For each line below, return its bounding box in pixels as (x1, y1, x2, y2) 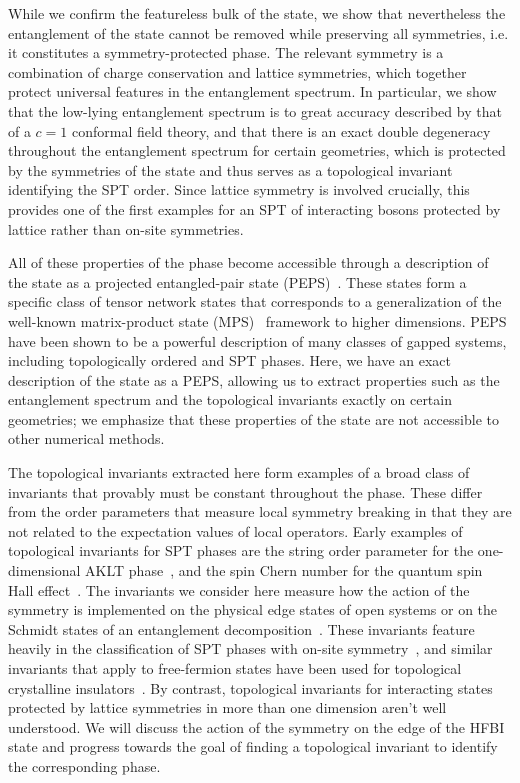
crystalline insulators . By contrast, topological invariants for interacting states (8, 677, 493, 698)
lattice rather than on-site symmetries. (8, 218, 244, 239)
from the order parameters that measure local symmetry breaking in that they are (8, 501, 512, 522)
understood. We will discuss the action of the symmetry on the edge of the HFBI (8, 716, 505, 737)
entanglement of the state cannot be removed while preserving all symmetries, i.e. (8, 22, 509, 43)
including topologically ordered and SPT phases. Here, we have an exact (8, 350, 452, 371)
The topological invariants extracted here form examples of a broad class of (8, 462, 470, 483)
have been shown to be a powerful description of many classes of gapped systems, (8, 330, 507, 351)
